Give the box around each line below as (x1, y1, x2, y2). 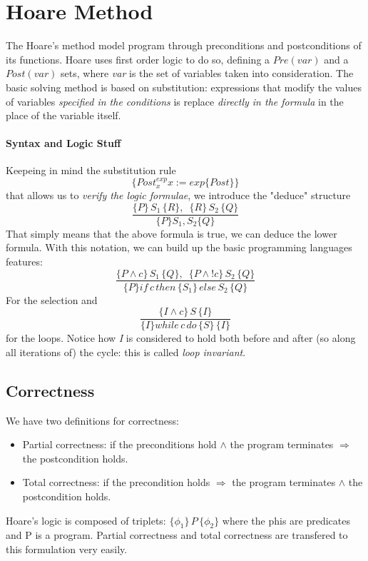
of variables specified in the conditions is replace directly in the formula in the (6, 93, 344, 108)
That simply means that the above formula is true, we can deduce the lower (6, 226, 337, 241)
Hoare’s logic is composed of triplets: (6, 512, 166, 527)
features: (6, 253, 43, 268)
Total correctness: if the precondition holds (22, 475, 210, 490)
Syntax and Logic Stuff (6, 136, 121, 151)
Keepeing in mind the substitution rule (6, 163, 176, 178)
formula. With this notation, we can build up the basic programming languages (6, 240, 352, 255)
